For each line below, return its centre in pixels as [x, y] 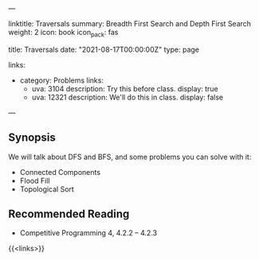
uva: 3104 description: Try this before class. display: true [125, 88]
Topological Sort [47, 189]
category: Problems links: [61, 80]
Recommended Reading [69, 214]
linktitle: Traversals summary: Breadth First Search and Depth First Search [130, 23]
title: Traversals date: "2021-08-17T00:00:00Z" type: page [104, 49]
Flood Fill [35, 180]
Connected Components [60, 172]
